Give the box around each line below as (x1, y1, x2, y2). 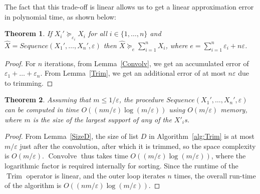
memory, (220, 104, 247, 115)
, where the (211, 150, 246, 161)
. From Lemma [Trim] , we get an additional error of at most (40, 68, 226, 78)
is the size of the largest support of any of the (33, 114, 172, 124)
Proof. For (5, 58, 36, 68)
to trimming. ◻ (5, 77, 53, 88)
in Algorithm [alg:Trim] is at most (149, 131, 255, 141)
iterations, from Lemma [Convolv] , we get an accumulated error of (44, 58, 249, 68)
